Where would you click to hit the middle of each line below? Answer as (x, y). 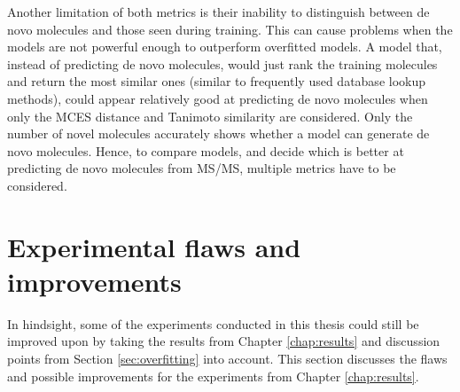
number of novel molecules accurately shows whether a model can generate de (218, 133)
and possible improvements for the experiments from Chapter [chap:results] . (213, 376)
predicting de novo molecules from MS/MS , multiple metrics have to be (202, 168)
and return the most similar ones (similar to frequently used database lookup (217, 81)
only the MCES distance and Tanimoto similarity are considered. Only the (210, 116)
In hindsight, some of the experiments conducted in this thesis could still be (213, 323)
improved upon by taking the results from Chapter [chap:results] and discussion (224, 341)
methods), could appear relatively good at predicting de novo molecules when (218, 98)
